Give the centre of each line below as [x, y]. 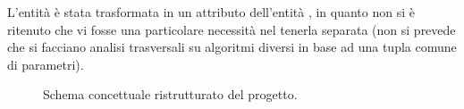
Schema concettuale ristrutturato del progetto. [170, 94]
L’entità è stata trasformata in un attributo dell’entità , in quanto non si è [211, 12]
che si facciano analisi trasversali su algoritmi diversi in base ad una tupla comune [232, 47]
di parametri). [46, 64]
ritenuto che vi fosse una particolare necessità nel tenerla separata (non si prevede [232, 29]
